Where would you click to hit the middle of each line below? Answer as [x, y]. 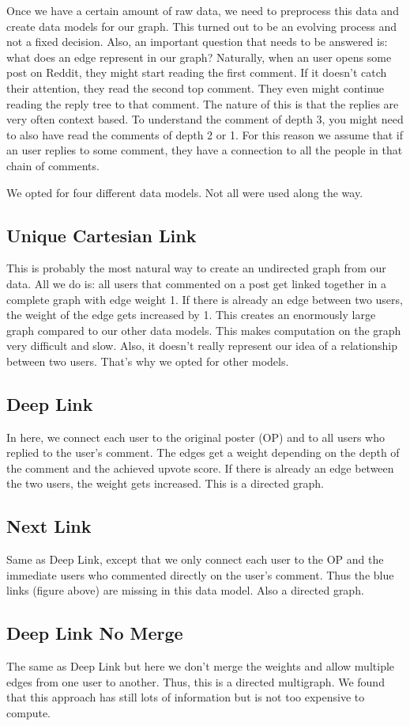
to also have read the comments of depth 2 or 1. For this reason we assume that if [205, 134]
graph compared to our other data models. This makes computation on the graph [204, 330]
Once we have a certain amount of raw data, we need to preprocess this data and [203, 10]
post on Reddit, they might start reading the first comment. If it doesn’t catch [197, 72]
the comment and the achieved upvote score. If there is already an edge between [200, 468]
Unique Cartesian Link [102, 235]
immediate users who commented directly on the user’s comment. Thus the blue [200, 574]
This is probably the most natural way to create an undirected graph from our [196, 268]
